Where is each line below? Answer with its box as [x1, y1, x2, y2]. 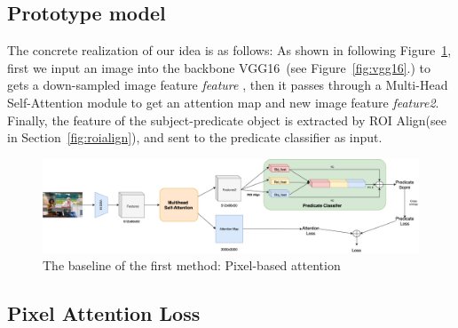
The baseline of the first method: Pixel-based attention [43, 256, 341, 275]
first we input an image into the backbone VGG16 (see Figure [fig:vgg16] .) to [7, 58, 431, 76]
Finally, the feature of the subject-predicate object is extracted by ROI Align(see [7, 110, 447, 129]
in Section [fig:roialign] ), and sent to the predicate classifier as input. [7, 128, 383, 147]
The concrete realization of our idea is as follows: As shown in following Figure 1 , [7, 41, 452, 60]
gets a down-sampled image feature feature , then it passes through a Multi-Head [7, 76, 448, 94]
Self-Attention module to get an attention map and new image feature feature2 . [7, 92, 439, 111]
